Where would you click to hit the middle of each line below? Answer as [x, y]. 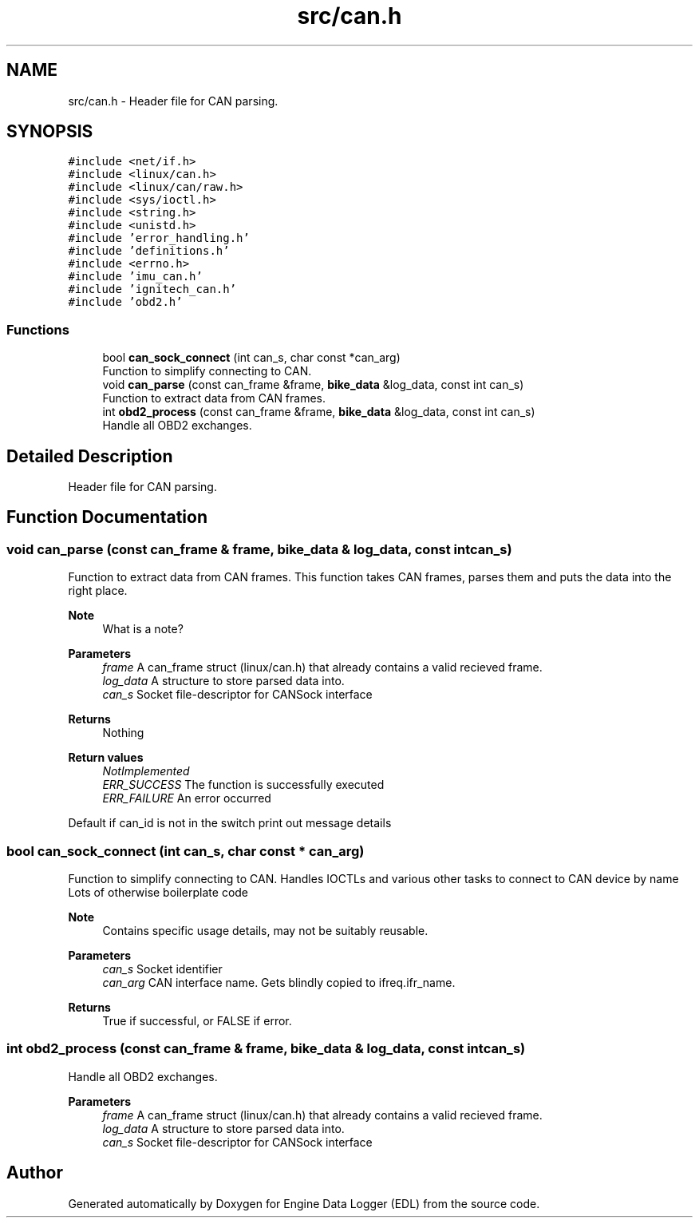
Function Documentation [107, 517]
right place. [98, 591]
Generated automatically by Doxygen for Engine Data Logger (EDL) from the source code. [304, 1203]
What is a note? [143, 629]
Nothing [123, 733]
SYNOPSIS [50, 132]
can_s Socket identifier [162, 969]
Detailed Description [90, 456]
